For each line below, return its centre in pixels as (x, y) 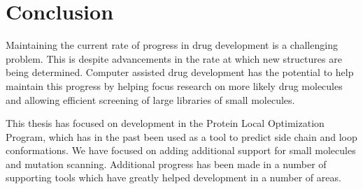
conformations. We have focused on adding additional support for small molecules (181, 150)
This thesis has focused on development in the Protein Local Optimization (165, 123)
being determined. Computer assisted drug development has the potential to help (180, 72)
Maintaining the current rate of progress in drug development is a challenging (172, 45)
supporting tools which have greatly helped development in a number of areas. (173, 177)
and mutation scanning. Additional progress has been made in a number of (166, 164)
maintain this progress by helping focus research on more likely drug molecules (174, 85)
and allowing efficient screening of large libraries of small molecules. (150, 99)
